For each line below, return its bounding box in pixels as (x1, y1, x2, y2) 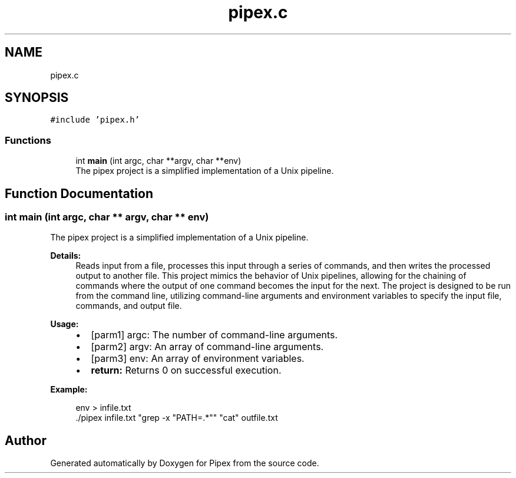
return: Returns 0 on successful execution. (91, 364, 282, 377)
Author (5, 433, 47, 448)
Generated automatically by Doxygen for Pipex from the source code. (50, 458, 319, 469)
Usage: (50, 319, 79, 329)
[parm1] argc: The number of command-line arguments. (91, 329, 338, 341)
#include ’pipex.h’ (50, 115, 140, 125)
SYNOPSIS (5, 90, 69, 106)
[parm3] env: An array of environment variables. (91, 352, 305, 365)
